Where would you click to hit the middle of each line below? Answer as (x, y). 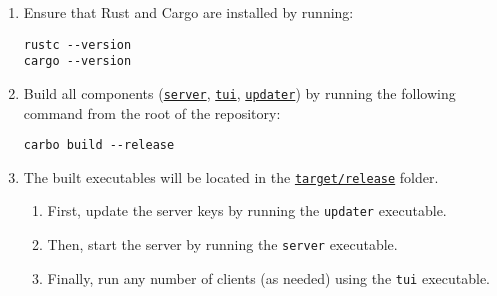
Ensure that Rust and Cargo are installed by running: (188, 12)
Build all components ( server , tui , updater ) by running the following (239, 92)
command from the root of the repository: (152, 112)
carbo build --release (99, 145)
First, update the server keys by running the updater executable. (247, 210)
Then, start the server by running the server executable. (222, 244)
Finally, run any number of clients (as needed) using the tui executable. (268, 277)
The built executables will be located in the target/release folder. (231, 176)
